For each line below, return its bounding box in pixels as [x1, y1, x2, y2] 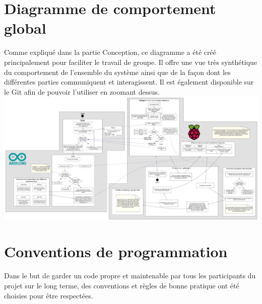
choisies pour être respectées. [4, 290, 93, 300]
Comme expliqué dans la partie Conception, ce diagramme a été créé [4, 47, 216, 57]
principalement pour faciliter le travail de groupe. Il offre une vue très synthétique [4, 56, 257, 67]
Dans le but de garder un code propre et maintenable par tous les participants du [4, 270, 256, 281]
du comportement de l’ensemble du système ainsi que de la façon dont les [4, 66, 231, 77]
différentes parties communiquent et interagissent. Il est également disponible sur [4, 77, 254, 87]
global [4, 18, 46, 38]
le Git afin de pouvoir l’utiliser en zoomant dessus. [4, 86, 160, 97]
